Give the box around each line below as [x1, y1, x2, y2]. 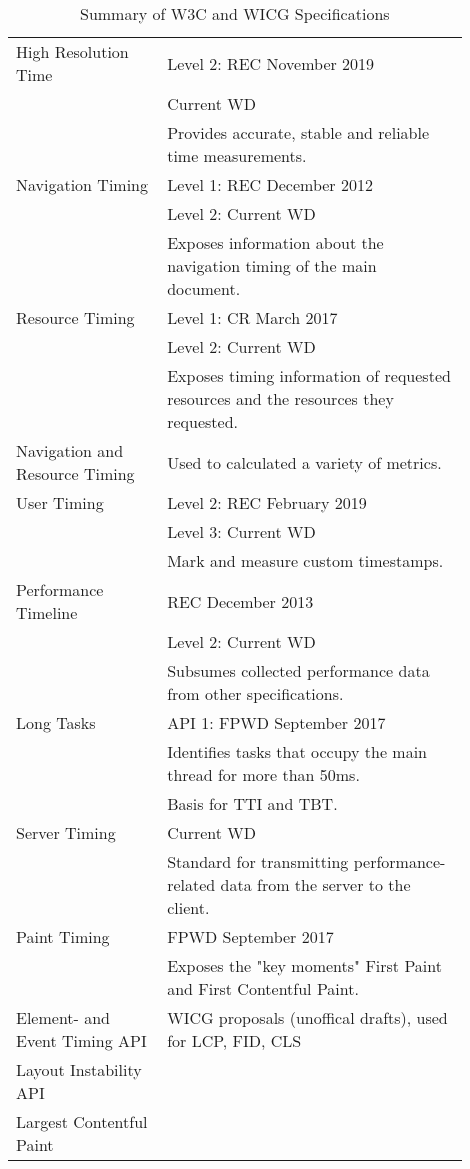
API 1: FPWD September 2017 [167, 711, 386, 734]
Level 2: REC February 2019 [167, 491, 367, 514]
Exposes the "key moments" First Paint [167, 954, 442, 977]
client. [167, 896, 210, 919]
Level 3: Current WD [167, 520, 316, 543]
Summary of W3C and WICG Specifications [79, 2, 390, 25]
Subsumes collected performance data [167, 659, 430, 682]
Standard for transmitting [167, 850, 349, 873]
